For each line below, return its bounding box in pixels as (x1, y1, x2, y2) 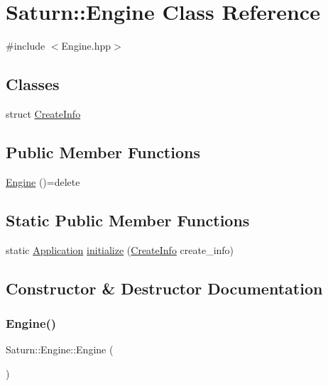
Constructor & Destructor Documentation (6, 277, 323, 299)
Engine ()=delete (6, 174, 80, 189)
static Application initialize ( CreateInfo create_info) (6, 242, 234, 257)
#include (6, 38, 45, 53)
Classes (6, 73, 60, 95)
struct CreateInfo (6, 106, 81, 121)
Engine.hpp (61, 38, 111, 53)
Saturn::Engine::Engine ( (6, 342, 114, 357)
